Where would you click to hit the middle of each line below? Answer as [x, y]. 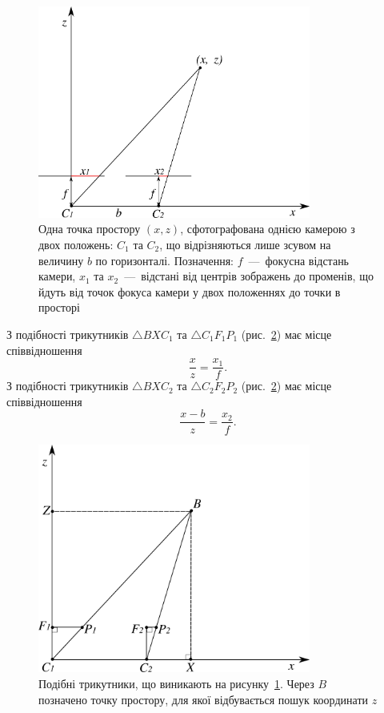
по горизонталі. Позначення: [164, 260]
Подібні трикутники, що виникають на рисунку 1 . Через [176, 684]
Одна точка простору [90, 229]
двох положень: [76, 245]
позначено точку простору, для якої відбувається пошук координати [203, 699]
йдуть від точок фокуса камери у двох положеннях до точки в [190, 291]
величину [61, 260]
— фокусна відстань [299, 260]
